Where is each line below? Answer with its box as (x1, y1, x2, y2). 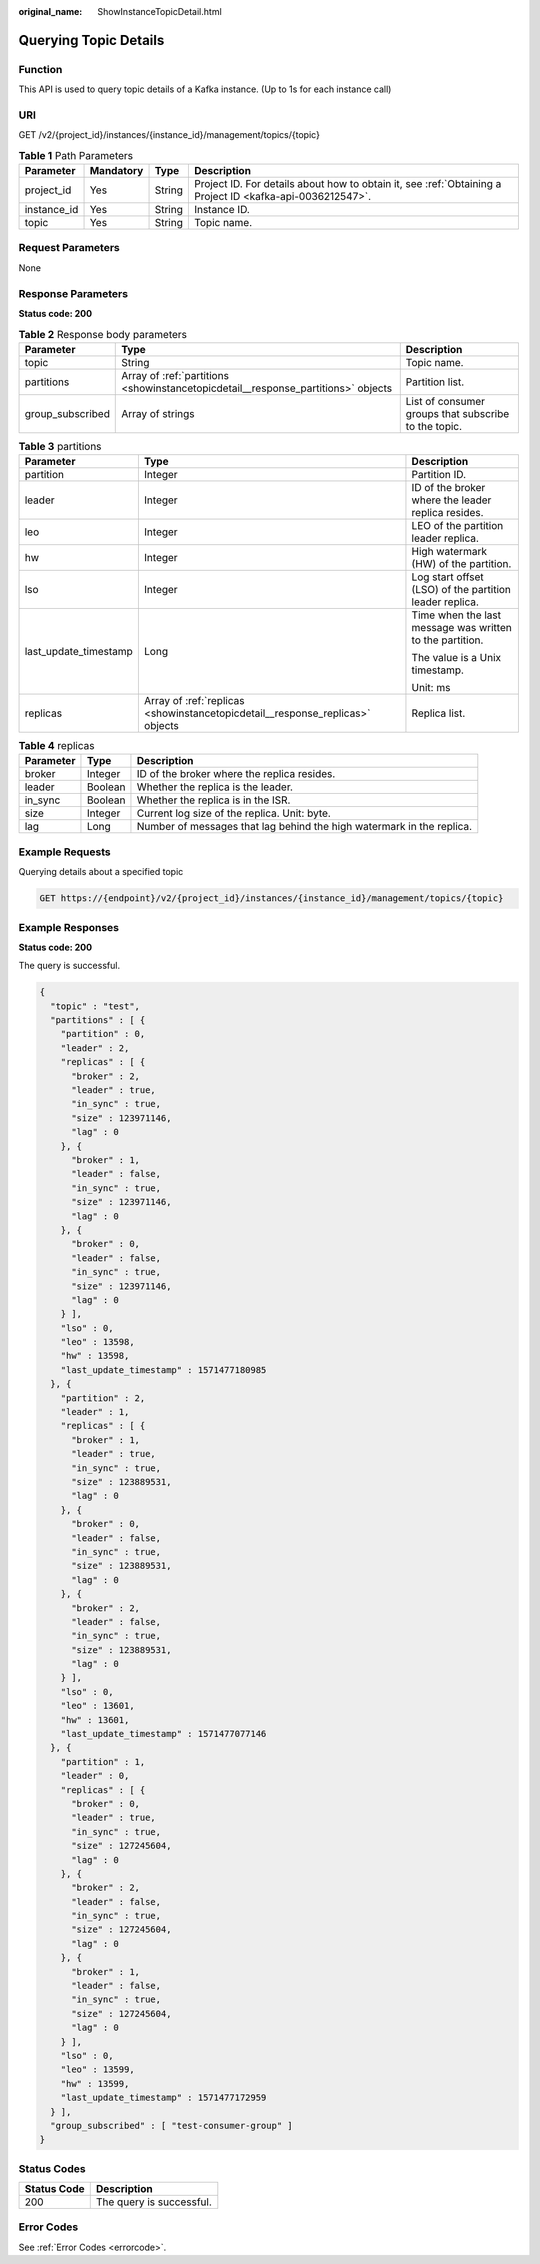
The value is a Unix (411, 651, 502, 665)
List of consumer (405, 394, 485, 408)
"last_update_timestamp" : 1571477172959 (60, 2092, 267, 2104)
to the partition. (411, 633, 484, 647)
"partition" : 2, (60, 1392, 146, 1404)
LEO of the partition (411, 519, 504, 533)
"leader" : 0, (60, 1770, 130, 1782)
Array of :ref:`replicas (143, 694, 245, 708)
